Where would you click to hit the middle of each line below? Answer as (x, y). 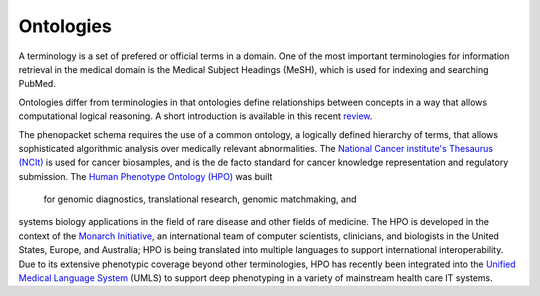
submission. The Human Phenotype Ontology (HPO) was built (145, 176)
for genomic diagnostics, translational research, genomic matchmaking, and (200, 199)
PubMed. (37, 84)
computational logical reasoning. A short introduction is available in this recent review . (195, 116)
